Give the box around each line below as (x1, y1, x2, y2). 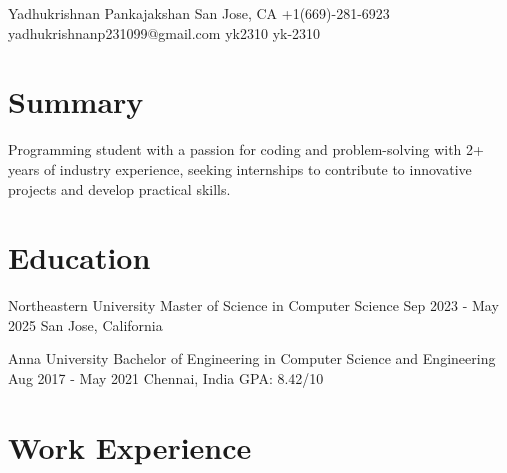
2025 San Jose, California (8, 314, 163, 335)
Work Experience (8, 426, 252, 467)
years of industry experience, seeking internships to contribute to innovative (8, 158, 472, 179)
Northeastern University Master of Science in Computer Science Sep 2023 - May (8, 295, 499, 316)
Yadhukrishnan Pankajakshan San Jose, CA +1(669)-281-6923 (8, 3, 390, 23)
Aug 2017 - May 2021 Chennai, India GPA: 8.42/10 (8, 368, 324, 388)
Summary (8, 81, 144, 122)
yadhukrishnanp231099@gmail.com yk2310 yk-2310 (8, 22, 321, 43)
